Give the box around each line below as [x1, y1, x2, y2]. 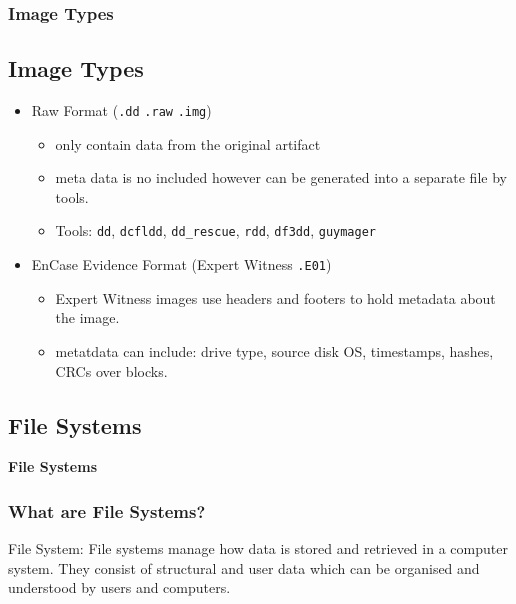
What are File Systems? [8, 498, 206, 523]
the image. [55, 307, 120, 328]
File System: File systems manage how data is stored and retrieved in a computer [8, 538, 508, 559]
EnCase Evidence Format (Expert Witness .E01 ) [31, 254, 332, 275]
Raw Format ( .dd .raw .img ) [31, 100, 212, 121]
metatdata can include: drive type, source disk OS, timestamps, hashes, [55, 340, 494, 361]
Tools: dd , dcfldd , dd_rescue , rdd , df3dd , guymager [55, 220, 376, 241]
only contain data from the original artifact [55, 133, 321, 154]
